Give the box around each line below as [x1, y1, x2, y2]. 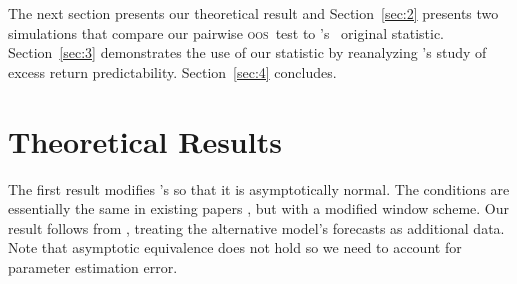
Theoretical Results [8, 120, 282, 161]
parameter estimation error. [8, 256, 178, 277]
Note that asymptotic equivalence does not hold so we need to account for [8, 237, 462, 258]
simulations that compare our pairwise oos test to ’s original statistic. [8, 22, 444, 43]
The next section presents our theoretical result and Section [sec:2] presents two [8, 3, 499, 23]
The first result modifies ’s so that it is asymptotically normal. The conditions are [8, 178, 510, 199]
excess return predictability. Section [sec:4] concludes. [8, 61, 337, 82]
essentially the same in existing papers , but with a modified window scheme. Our [8, 198, 510, 219]
